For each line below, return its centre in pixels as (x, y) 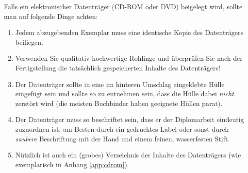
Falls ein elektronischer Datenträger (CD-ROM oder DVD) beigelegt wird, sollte (123, 6)
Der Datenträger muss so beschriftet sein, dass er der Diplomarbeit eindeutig (130, 119)
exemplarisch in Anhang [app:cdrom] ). (72, 164)
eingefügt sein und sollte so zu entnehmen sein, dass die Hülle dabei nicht (124, 94)
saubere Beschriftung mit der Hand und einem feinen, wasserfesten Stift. (123, 138)
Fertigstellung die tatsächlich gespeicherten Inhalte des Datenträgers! (118, 67)
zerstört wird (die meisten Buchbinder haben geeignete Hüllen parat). (119, 103)
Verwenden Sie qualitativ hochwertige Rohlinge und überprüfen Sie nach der (129, 58)
